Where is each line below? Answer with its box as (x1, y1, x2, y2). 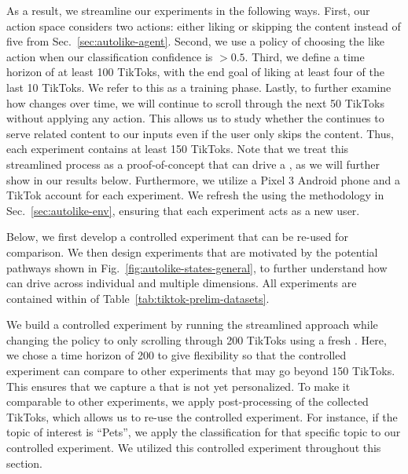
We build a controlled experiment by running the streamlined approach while (6, 316, 378, 333)
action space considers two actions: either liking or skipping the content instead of (6, 17, 401, 34)
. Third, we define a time (244, 48, 365, 64)
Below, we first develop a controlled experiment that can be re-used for (6, 228, 348, 245)
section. (6, 454, 42, 471)
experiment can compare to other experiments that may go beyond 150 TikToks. (6, 363, 395, 379)
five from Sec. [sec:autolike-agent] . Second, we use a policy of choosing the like (6, 33, 384, 49)
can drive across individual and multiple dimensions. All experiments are (6, 275, 357, 291)
